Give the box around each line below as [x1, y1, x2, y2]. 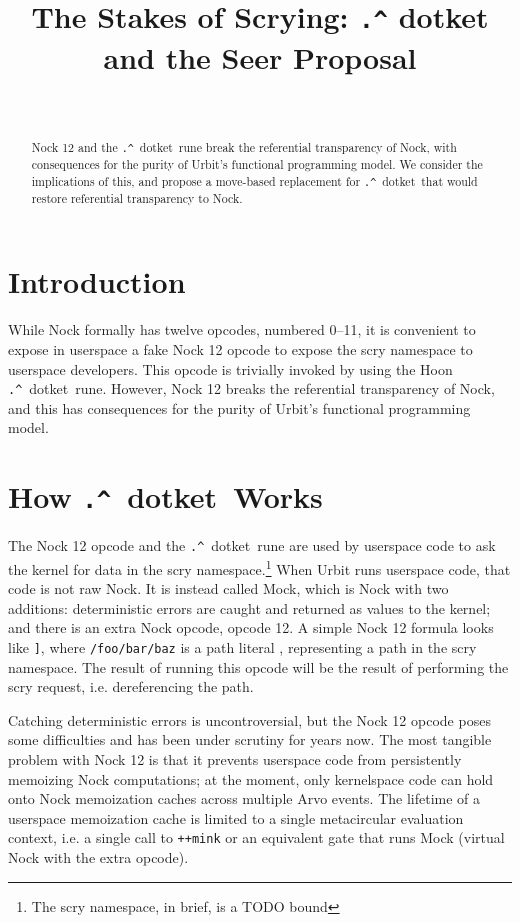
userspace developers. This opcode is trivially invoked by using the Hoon [8, 358, 453, 379]
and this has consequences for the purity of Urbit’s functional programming [8, 397, 471, 418]
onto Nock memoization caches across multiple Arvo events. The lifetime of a [8, 788, 481, 809]
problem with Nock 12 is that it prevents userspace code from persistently [8, 748, 462, 769]
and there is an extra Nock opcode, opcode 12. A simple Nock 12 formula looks [8, 617, 494, 638]
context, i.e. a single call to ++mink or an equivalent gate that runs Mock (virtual [8, 827, 505, 848]
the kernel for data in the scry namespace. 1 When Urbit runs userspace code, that [8, 555, 511, 579]
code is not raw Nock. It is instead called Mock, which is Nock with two [8, 578, 449, 599]
